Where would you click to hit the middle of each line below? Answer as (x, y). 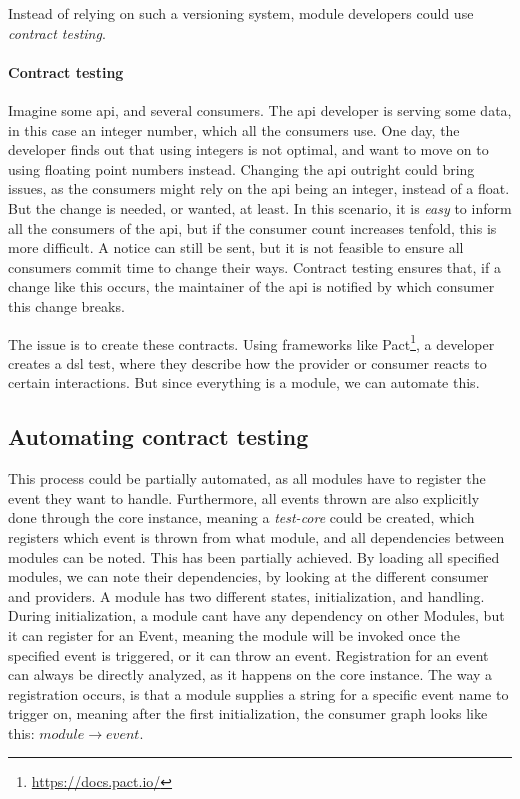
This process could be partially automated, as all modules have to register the (247, 478)
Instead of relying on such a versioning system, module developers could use (241, 13)
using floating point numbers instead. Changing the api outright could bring (241, 168)
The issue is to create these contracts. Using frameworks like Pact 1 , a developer (251, 342)
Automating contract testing (158, 436)
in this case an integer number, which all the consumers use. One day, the (234, 129)
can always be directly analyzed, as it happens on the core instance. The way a (250, 674)
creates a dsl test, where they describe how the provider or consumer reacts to (247, 362)
